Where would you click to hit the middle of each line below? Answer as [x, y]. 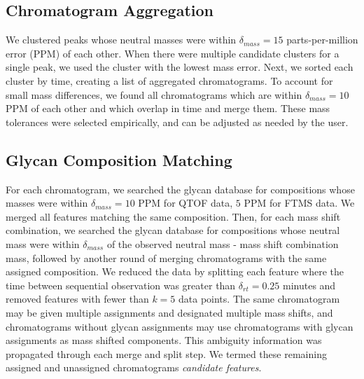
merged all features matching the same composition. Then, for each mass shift [173, 216]
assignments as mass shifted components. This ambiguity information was [164, 340]
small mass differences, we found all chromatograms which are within [154, 94]
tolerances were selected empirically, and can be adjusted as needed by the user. [177, 122]
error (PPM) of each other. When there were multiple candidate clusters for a [173, 53]
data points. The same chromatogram [259, 299]
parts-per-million [322, 40]
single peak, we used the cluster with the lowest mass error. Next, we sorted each [180, 67]
